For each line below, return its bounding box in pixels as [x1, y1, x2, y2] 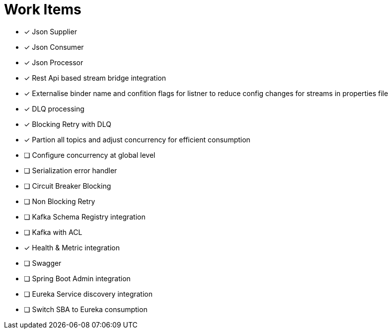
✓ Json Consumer [24, 42, 84, 51]
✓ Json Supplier [24, 27, 77, 36]
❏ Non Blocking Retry [24, 197, 95, 206]
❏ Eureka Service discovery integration [24, 289, 153, 298]
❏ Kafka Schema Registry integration [24, 212, 146, 221]
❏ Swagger [24, 258, 62, 267]
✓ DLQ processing [24, 104, 84, 113]
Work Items [4, 1, 81, 18]
